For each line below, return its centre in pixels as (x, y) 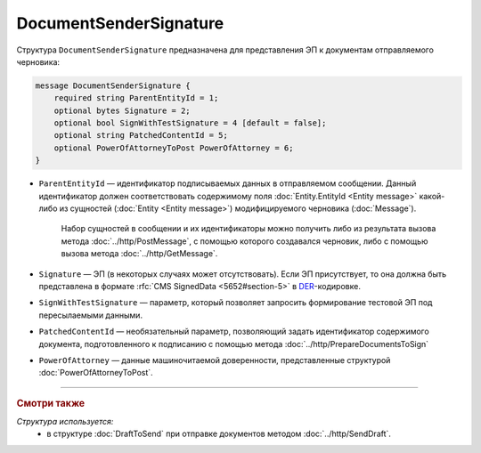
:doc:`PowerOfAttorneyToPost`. (96, 373)
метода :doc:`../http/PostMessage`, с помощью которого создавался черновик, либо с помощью (245, 241)
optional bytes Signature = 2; (122, 110)
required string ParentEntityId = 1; (136, 98)
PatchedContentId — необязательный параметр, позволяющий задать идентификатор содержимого (234, 332)
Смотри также (51, 403)
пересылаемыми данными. (90, 315)
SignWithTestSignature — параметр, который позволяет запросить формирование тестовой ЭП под (236, 303)
